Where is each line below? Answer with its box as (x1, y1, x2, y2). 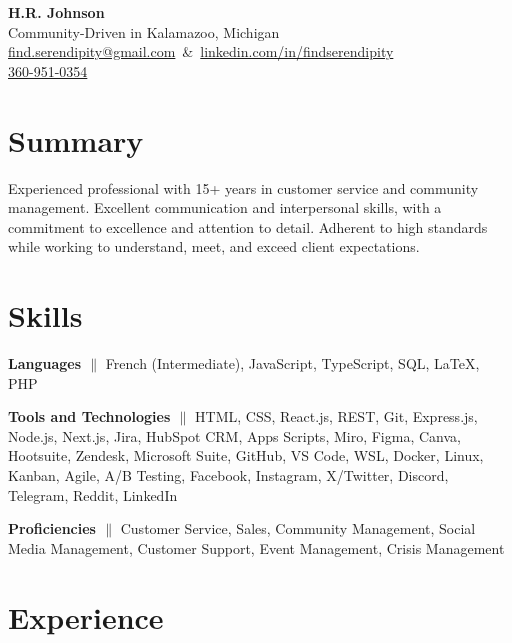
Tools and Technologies (8, 406, 171, 427)
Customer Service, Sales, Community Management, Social (120, 518, 476, 539)
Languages (8, 353, 82, 373)
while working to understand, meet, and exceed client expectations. (8, 236, 420, 257)
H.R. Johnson (8, 2, 105, 22)
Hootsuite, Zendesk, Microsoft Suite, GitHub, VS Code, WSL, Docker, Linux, (8, 445, 484, 466)
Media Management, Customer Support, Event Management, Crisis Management (8, 537, 505, 558)
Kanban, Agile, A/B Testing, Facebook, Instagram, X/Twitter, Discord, (8, 464, 449, 485)
